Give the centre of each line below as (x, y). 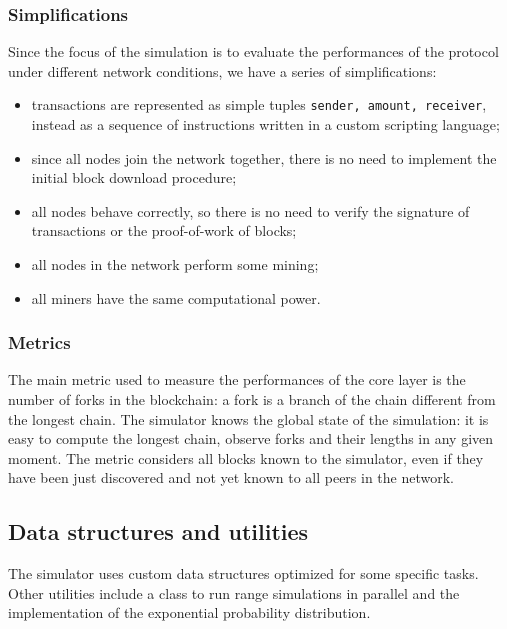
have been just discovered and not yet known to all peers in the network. (231, 477)
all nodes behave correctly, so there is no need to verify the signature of (250, 210)
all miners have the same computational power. (176, 297)
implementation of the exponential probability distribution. (189, 612)
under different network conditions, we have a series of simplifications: (222, 70)
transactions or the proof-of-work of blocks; (164, 230)
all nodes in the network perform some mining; (175, 264)
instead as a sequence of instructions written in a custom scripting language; (265, 124)
